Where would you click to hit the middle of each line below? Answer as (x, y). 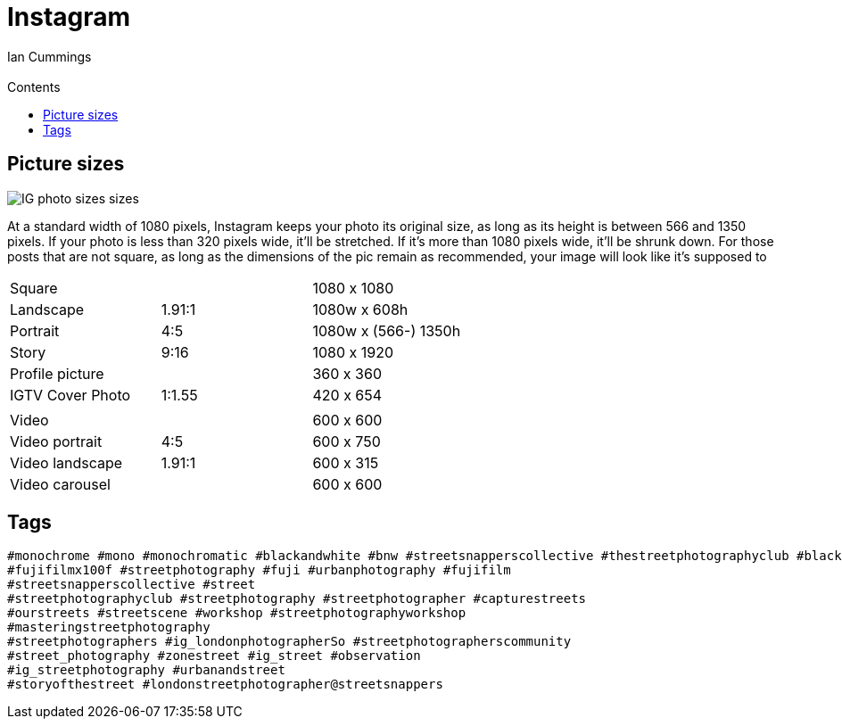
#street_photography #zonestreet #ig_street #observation (214, 656)
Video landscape (66, 462)
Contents (34, 87)
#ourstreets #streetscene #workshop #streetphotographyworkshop (237, 613)
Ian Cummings (50, 56)
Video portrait (56, 441)
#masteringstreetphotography (109, 627)
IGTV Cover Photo (70, 395)
